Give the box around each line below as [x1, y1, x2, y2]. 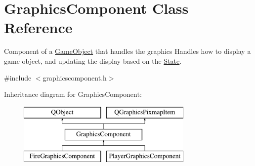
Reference [4, 17, 73, 38]
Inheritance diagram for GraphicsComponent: [4, 89, 142, 99]
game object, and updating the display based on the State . [4, 55, 182, 66]
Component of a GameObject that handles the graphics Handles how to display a [4, 46, 251, 56]
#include [4, 72, 32, 83]
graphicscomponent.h [42, 72, 107, 83]
